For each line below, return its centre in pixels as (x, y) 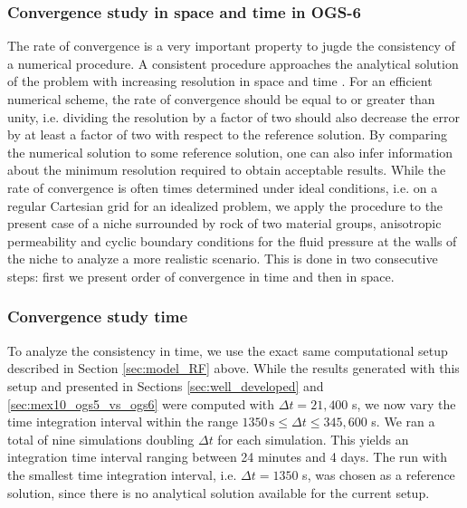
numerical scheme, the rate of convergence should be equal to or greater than (221, 99)
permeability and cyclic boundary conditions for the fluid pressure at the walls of (232, 240)
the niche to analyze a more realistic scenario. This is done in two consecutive (223, 259)
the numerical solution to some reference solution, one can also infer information (230, 152)
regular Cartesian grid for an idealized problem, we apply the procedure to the (225, 205)
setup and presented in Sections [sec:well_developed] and (166, 385)
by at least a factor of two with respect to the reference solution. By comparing (227, 134)
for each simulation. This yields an (313, 439)
